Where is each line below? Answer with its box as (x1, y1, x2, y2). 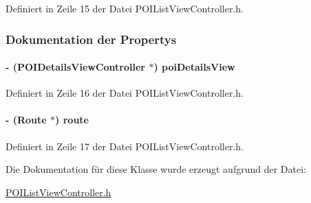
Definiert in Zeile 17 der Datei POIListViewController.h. (6, 139, 244, 153)
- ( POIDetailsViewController (6, 60, 146, 74)
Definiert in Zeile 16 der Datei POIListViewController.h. (6, 86, 244, 100)
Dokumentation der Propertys (6, 30, 177, 47)
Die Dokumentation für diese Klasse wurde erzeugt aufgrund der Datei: (6, 162, 306, 176)
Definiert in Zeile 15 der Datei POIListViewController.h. (6, 1, 244, 15)
